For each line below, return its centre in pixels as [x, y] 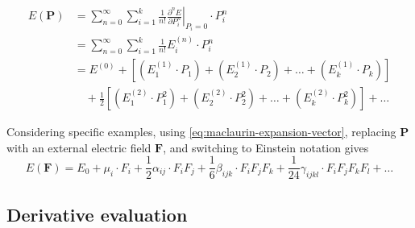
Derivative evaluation [97, 214]
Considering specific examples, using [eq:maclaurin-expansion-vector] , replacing [201, 132]
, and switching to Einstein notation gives [266, 147]
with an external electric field [79, 147]
